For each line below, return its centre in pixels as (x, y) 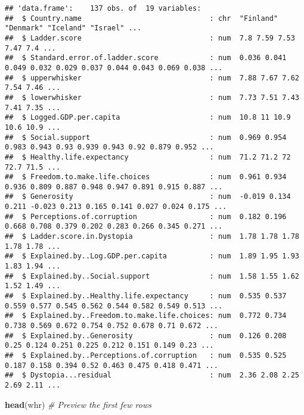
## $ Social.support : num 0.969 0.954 (146, 137)
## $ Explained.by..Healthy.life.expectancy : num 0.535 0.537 (146, 296)
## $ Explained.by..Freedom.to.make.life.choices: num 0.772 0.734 (146, 316)
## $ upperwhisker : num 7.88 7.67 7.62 (152, 78)
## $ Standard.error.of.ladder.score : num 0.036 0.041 (146, 58)
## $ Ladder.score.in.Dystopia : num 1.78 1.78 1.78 (152, 237)
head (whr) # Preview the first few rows (78, 404)
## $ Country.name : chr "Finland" (142, 18)
